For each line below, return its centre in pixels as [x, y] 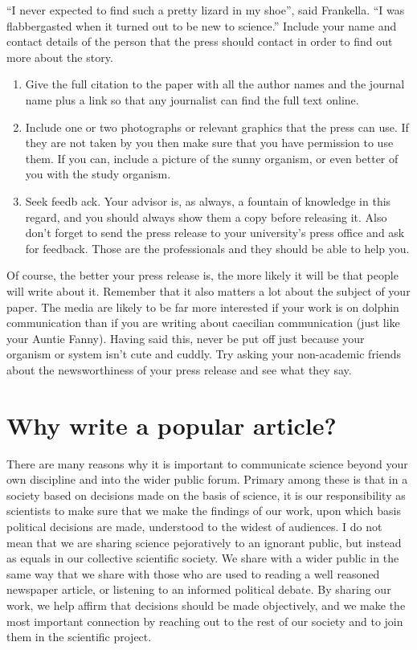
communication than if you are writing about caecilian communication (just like [203, 323]
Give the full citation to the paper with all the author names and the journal [215, 84]
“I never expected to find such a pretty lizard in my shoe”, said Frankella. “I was [206, 10]
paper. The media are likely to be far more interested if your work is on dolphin [203, 307]
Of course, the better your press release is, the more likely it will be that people [202, 275]
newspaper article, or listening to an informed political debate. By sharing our [199, 589]
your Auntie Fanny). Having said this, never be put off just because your [186, 338]
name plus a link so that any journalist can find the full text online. [192, 99]
